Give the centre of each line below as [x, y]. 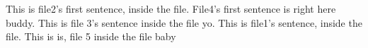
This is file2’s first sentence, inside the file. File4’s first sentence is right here [171, 8]
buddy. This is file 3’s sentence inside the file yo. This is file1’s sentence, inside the [184, 22]
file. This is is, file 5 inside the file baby [91, 36]
